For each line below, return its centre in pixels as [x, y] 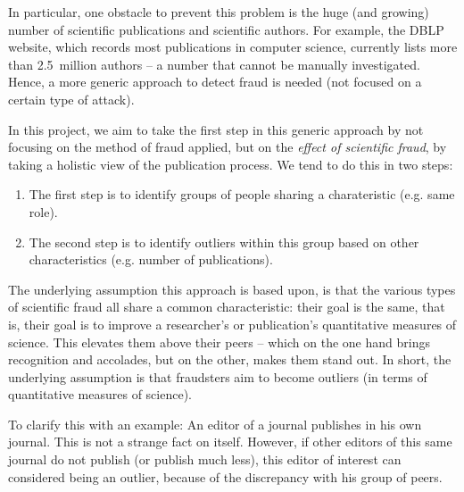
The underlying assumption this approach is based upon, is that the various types [232, 289]
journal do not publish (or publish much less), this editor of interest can [205, 459]
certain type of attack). [71, 99]
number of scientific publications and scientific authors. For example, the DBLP [226, 29]
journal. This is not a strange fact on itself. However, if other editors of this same [230, 442]
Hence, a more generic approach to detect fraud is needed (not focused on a [215, 82]
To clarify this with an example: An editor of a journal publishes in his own [215, 424]
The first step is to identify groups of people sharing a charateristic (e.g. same [242, 194]
